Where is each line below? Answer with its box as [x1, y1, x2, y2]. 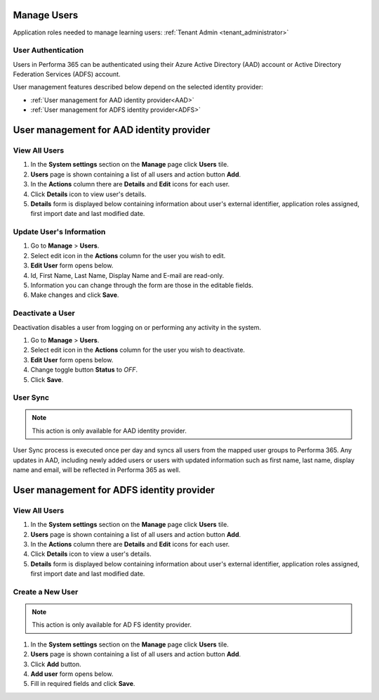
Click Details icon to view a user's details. [30, 549, 152, 559]
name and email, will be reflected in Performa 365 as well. [13, 466, 181, 474]
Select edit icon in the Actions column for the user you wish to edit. [30, 251, 226, 260]
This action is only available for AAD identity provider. [32, 426, 187, 435]
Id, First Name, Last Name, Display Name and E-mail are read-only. [30, 271, 225, 279]
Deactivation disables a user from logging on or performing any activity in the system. [13, 323, 262, 331]
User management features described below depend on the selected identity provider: [13, 83, 263, 91]
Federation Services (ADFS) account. [13, 70, 121, 79]
